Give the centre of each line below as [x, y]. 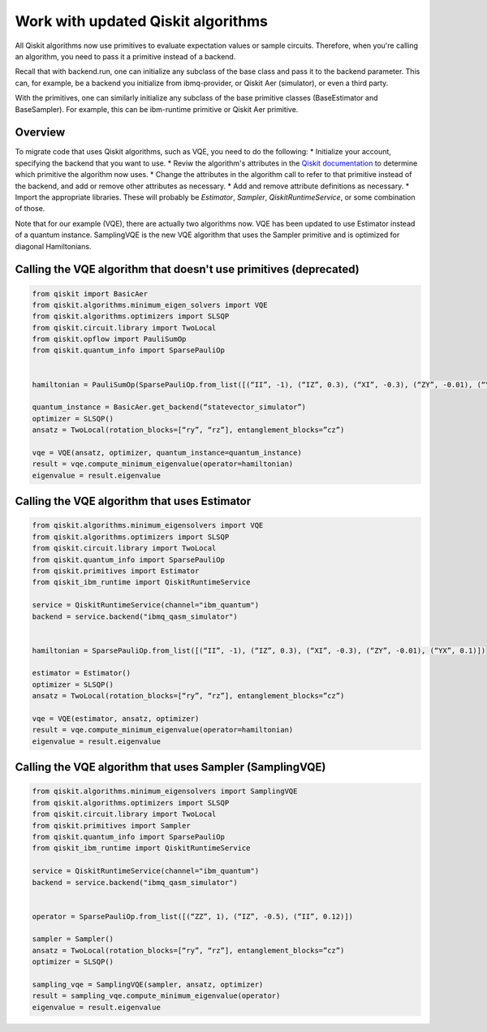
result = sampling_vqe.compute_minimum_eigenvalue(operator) [156, 996]
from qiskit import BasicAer [90, 294]
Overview [40, 133]
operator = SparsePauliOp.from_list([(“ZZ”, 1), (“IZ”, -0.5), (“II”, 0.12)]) [192, 916]
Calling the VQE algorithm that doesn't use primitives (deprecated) [187, 269]
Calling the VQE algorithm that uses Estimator [133, 501]
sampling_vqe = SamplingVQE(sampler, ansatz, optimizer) [148, 985]
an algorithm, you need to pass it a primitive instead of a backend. [125, 56]
